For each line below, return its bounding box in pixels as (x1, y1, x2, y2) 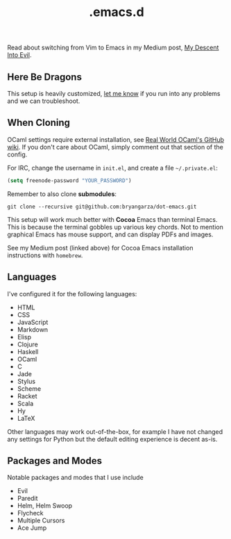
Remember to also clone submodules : (7, 189, 117, 198)
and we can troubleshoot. (7, 97, 80, 105)
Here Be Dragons (7, 71, 82, 83)
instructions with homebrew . (7, 251, 83, 259)
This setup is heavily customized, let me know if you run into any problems (7, 90, 221, 97)
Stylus (17, 377, 36, 385)
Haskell (17, 347, 39, 355)
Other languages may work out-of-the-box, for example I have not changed (7, 427, 223, 435)
